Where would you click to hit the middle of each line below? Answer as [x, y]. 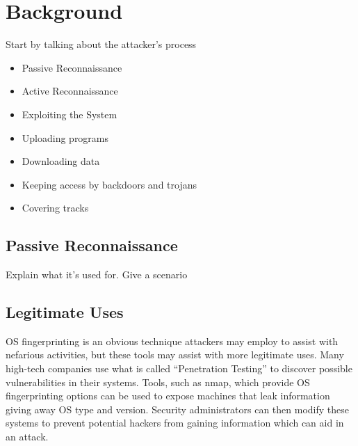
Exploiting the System [70, 114]
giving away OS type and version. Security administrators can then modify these [177, 409]
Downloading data [61, 161]
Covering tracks [55, 208]
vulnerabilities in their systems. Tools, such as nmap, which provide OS [158, 382]
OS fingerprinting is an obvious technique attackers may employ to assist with [172, 341]
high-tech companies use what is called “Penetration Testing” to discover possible [179, 368]
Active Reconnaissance [70, 91]
